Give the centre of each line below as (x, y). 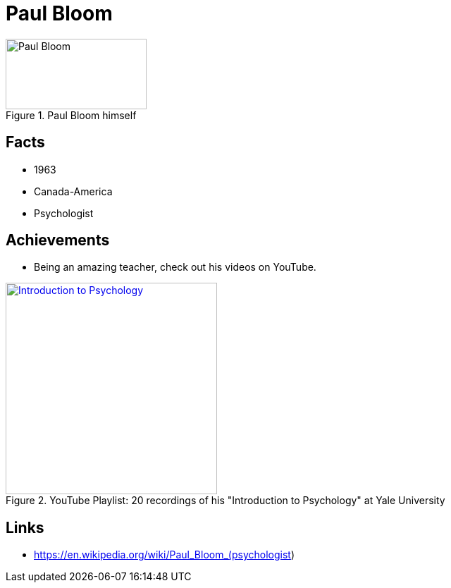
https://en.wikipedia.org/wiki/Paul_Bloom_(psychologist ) (165, 555)
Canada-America (73, 191)
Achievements (58, 240)
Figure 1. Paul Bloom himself (71, 115)
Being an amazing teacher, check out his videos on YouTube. (175, 267)
